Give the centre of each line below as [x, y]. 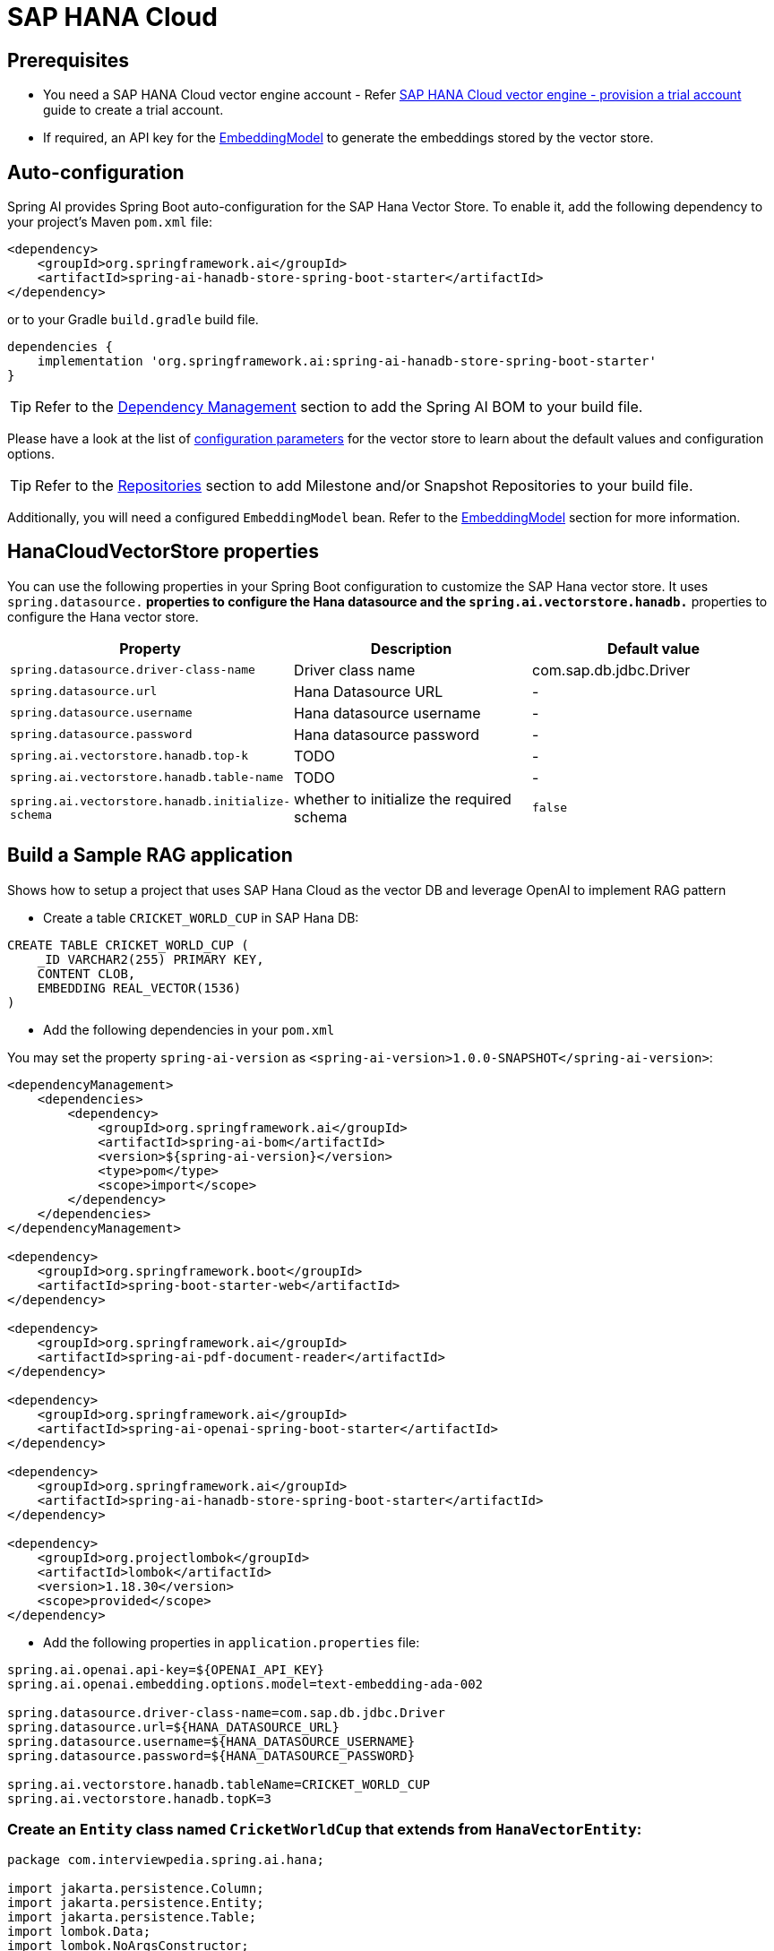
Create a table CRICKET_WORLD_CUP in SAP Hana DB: [201, 917]
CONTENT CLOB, [86, 973]
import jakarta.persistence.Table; [132, 1917]
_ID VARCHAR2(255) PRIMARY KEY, [150, 959]
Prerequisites [68, 60]
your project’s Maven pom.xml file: [110, 222]
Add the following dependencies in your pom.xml [189, 1029]
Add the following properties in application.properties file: [232, 1642]
